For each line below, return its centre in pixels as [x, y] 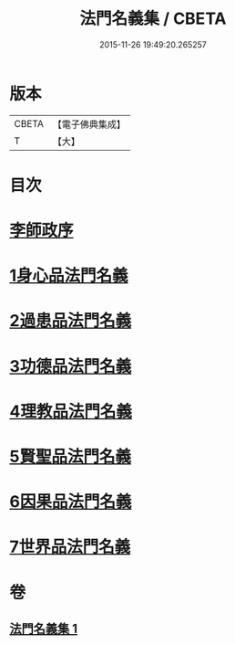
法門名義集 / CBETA [153, 19]
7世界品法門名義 [70, 547]
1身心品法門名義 [69, 276]
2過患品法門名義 [71, 321]
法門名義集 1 [44, 628]
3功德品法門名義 [71, 366]
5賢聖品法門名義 [71, 457]
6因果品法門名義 [71, 502]
